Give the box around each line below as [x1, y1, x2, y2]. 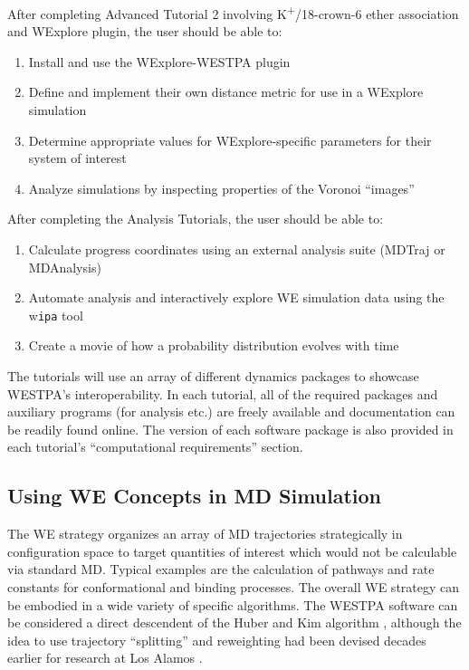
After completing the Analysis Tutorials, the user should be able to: [7, 209, 384, 228]
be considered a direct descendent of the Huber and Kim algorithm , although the [7, 613, 462, 632]
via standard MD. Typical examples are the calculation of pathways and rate [7, 560, 435, 579]
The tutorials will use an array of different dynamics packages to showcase [7, 367, 419, 386]
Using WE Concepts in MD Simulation [7, 482, 382, 510]
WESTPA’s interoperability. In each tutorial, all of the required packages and [7, 384, 438, 403]
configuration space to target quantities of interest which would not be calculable [7, 541, 457, 560]
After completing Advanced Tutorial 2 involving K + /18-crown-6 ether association [7, 2, 459, 23]
